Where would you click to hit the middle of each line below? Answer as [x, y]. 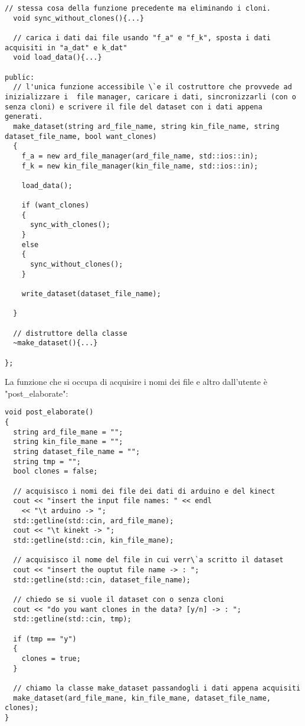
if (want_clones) [55, 205]
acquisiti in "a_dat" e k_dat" [66, 48]
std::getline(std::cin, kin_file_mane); [94, 540]
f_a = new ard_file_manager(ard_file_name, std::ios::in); [140, 156]
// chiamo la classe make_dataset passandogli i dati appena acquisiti [157, 688]
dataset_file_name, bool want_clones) [81, 136]
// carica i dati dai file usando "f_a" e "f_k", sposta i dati [142, 38]
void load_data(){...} [58, 58]
